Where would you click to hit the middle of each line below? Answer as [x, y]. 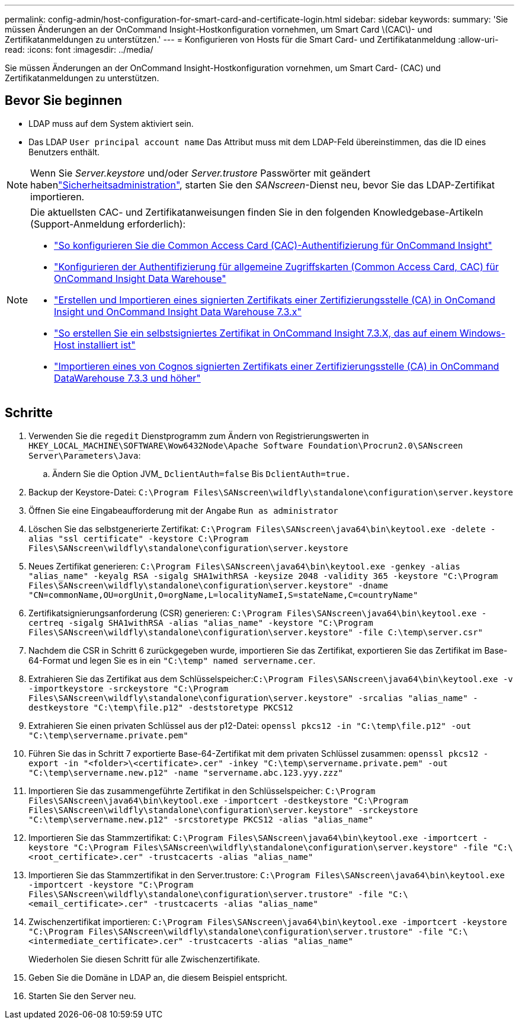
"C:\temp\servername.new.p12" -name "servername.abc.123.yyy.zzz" [186, 772]
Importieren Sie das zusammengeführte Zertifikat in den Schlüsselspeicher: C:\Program [202, 791]
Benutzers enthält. [64, 152]
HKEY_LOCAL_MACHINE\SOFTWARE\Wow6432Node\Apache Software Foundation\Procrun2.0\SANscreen [246, 445]
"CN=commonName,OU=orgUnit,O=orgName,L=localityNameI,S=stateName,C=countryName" [223, 595]
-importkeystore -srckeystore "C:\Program [129, 688]
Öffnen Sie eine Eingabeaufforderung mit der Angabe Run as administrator [183, 510]
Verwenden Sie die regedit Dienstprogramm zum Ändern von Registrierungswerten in [199, 436]
